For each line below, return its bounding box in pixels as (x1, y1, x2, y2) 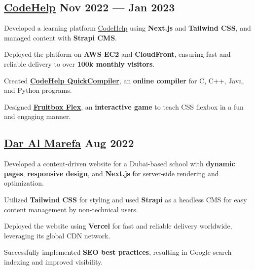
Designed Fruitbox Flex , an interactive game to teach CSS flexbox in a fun (4, 101, 244, 112)
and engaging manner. (4, 111, 71, 121)
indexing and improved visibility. (4, 256, 103, 267)
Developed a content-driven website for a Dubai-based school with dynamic (4, 158, 235, 169)
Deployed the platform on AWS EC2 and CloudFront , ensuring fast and (4, 49, 231, 59)
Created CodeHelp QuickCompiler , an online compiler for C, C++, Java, (4, 75, 244, 85)
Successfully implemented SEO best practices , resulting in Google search (4, 247, 232, 257)
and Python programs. (4, 85, 72, 95)
